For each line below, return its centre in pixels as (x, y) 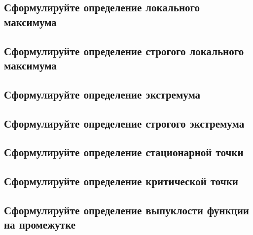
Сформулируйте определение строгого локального (124, 50)
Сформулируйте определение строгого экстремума (124, 123)
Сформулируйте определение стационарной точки (124, 152)
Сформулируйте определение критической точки (121, 181)
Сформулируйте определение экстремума (102, 94)
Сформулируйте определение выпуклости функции (126, 210)
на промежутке (40, 224)
